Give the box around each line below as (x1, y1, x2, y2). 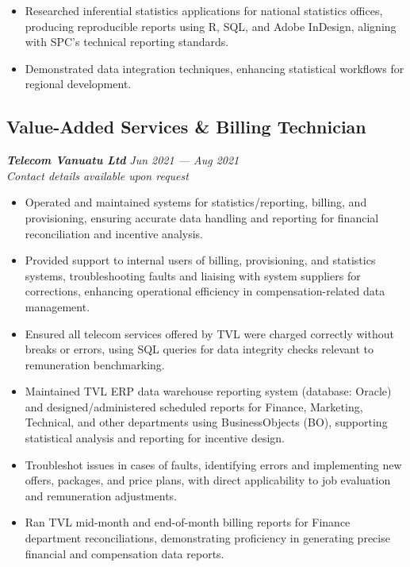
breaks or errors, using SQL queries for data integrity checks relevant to (25, 341, 374, 357)
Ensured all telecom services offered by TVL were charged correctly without (25, 325, 394, 341)
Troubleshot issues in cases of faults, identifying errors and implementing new (25, 456, 402, 472)
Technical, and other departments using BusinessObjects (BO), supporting (25, 414, 388, 430)
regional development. (25, 75, 132, 92)
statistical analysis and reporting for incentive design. (25, 430, 285, 446)
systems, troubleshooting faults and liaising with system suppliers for (25, 267, 361, 283)
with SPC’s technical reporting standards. (25, 33, 229, 50)
